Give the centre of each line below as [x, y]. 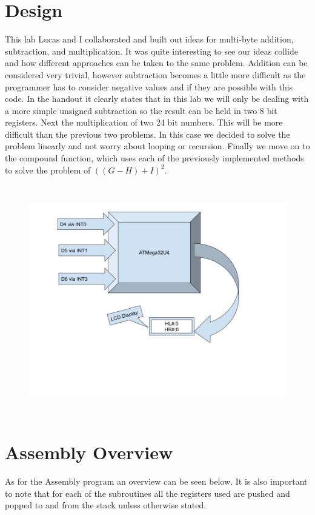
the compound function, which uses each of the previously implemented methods [154, 158]
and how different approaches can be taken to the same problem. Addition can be [156, 63]
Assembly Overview [89, 452]
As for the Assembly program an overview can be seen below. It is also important [156, 481]
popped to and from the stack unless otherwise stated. [106, 505]
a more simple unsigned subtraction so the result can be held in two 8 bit [141, 110]
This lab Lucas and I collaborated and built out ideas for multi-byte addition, [149, 39]
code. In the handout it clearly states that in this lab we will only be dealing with [157, 99]
